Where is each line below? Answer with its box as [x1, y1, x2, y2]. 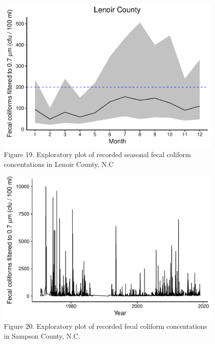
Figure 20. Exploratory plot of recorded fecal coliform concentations [4, 321, 207, 331]
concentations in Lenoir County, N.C [4, 159, 114, 169]
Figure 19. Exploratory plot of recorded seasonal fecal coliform [4, 149, 191, 160]
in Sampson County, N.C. [4, 331, 81, 341]
